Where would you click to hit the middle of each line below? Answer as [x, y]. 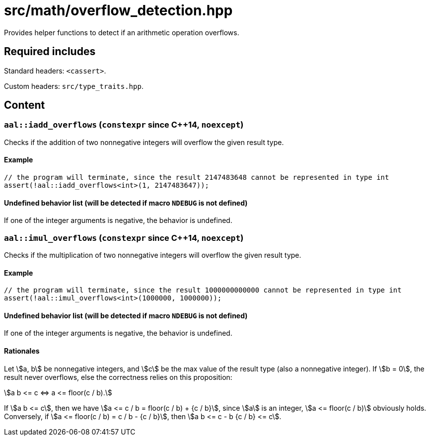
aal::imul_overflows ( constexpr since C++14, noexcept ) [124, 238]
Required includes [50, 52]
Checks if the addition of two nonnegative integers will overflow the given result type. [144, 142]
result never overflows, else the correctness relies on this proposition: [118, 377]
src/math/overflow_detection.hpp [118, 10]
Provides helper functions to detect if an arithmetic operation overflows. [122, 32]
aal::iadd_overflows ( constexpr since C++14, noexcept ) [124, 125]
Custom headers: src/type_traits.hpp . [74, 86]
